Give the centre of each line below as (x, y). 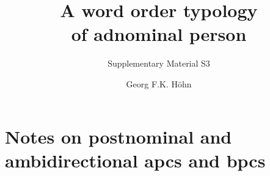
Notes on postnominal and (119, 136)
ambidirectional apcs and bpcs (135, 160)
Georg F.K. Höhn (159, 83)
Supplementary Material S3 (159, 63)
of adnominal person (159, 34)
